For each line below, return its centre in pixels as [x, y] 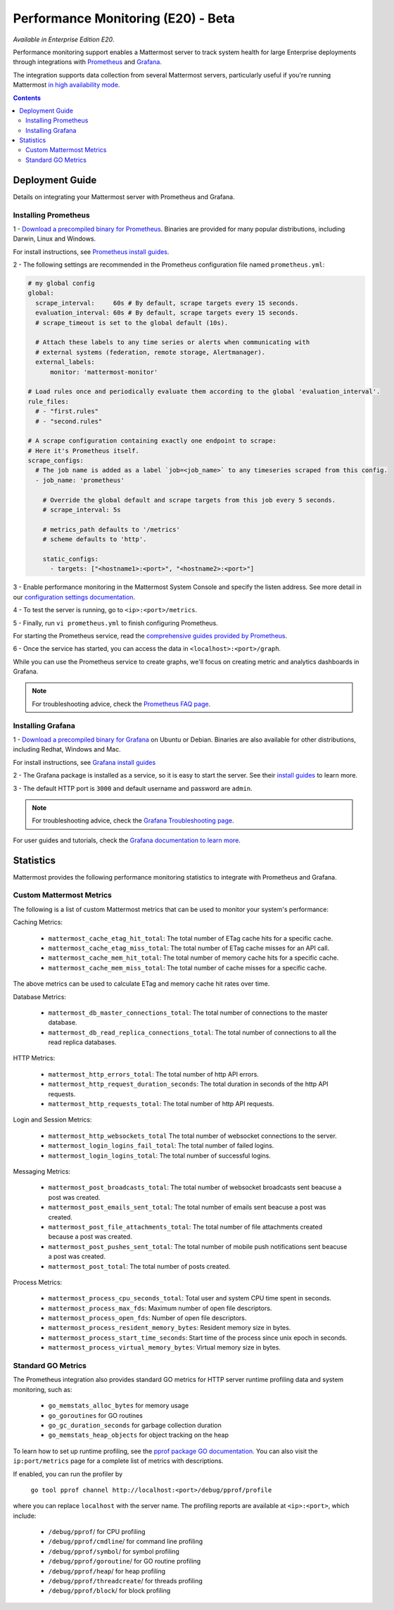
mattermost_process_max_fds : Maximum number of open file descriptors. [160, 1308]
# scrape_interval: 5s [82, 510]
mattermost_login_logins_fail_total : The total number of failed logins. [161, 1146]
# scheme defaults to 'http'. [95, 539]
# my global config [61, 284]
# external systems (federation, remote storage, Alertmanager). [151, 352]
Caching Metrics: [38, 923]
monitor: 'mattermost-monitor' [104, 372]
